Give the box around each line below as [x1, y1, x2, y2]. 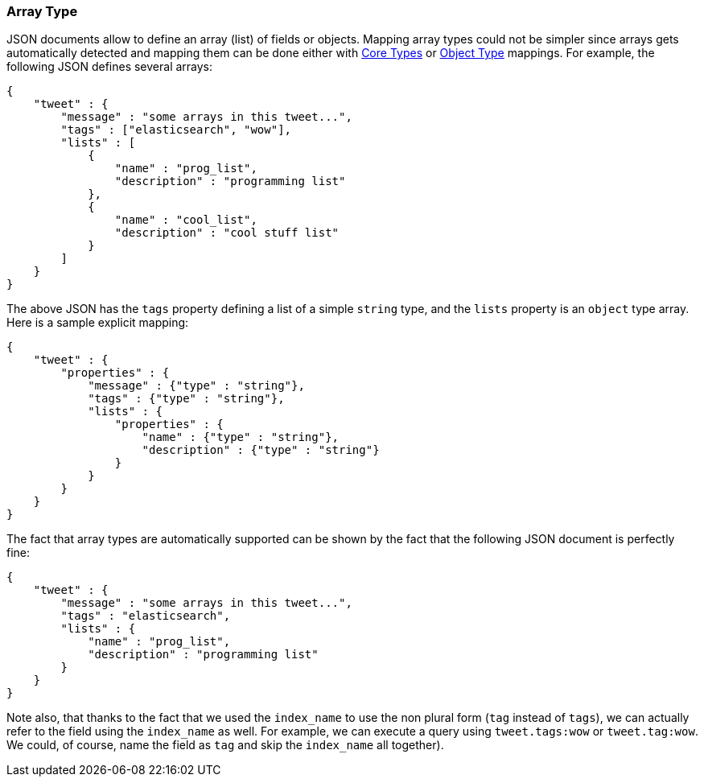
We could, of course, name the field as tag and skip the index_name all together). [6, 738, 444, 752]
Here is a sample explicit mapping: [6, 315, 189, 330]
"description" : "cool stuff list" [114, 226, 340, 240]
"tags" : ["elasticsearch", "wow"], [60, 123, 292, 137]
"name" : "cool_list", [114, 213, 257, 227]
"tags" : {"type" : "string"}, [88, 392, 285, 406]
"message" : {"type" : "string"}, [88, 379, 305, 393]
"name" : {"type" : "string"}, [142, 431, 340, 444]
